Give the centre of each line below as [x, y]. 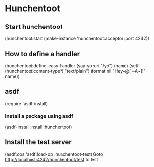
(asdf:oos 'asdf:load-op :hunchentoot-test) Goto [54, 154]
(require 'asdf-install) [27, 103]
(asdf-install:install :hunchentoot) [39, 127]
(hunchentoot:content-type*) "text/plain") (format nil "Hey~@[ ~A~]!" [75, 71]
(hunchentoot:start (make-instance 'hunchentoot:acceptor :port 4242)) [77, 38]
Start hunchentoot [34, 27]
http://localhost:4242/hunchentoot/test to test [52, 159]
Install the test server [39, 142]
